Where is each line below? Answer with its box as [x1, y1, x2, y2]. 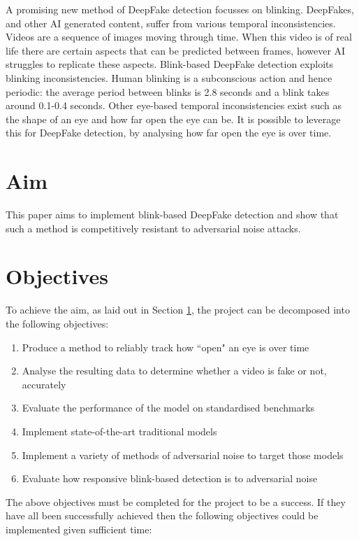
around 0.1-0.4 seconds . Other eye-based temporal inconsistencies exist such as [6, 98, 342, 113]
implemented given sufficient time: [6, 521, 152, 536]
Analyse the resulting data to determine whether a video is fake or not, [22, 363, 327, 378]
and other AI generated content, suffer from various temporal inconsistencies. [6, 15, 336, 30]
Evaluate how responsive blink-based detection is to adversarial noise [22, 471, 318, 486]
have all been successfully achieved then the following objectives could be [6, 508, 318, 523]
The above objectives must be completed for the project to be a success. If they [6, 494, 346, 509]
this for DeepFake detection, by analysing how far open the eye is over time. [6, 125, 332, 140]
